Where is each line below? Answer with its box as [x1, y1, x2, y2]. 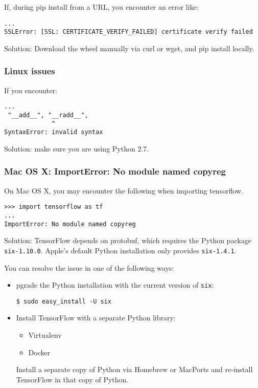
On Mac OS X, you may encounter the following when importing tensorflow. [4, 185, 244, 196]
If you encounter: [4, 84, 57, 95]
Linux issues [4, 64, 55, 77]
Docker [28, 347, 51, 357]
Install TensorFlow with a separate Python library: [16, 312, 176, 323]
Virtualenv [28, 330, 62, 340]
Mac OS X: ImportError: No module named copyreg [4, 165, 226, 178]
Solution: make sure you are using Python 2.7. [4, 143, 149, 154]
